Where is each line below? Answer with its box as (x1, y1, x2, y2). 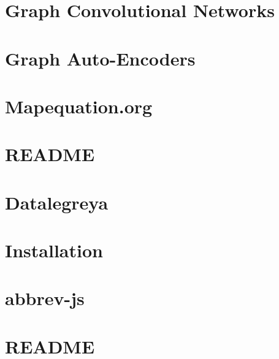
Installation (5, 238, 103, 263)
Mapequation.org (5, 93, 153, 118)
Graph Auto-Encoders (5, 45, 196, 70)
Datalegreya (5, 189, 109, 214)
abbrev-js (5, 285, 85, 311)
